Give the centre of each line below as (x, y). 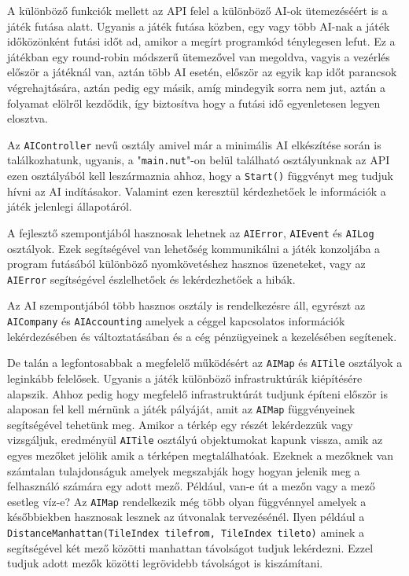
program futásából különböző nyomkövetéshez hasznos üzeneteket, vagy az (186, 264)
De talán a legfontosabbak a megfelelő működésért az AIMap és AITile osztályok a (205, 363)
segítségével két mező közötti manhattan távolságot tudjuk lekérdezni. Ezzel (190, 547)
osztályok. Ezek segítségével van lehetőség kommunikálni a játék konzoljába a (194, 248)
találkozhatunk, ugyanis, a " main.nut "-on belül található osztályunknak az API (199, 160)
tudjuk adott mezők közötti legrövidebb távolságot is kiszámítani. (165, 563)
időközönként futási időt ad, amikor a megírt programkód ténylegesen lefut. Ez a (201, 41)
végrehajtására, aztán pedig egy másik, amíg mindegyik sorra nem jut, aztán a (197, 87)
